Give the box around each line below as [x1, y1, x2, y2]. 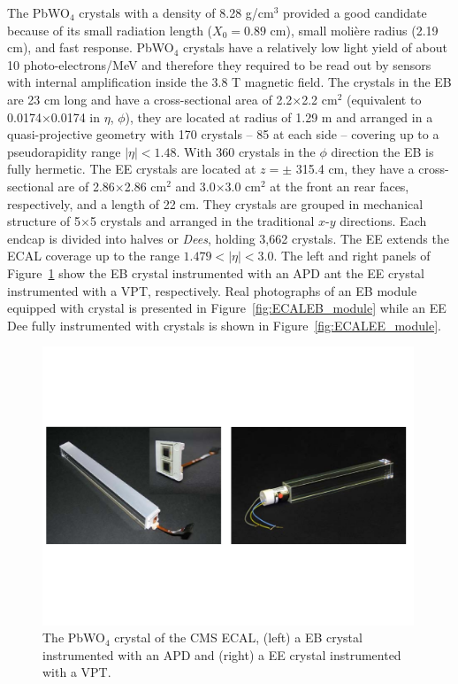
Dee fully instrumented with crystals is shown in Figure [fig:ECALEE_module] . [7, 315, 441, 334]
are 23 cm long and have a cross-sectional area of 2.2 [7, 89, 293, 108]
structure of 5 [7, 212, 80, 230]
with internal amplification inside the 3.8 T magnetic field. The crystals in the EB [7, 73, 452, 91]
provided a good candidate [283, 4, 427, 21]
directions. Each [340, 212, 427, 230]
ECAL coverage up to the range [7, 246, 179, 265]
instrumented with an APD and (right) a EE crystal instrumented [42, 645, 401, 664]
